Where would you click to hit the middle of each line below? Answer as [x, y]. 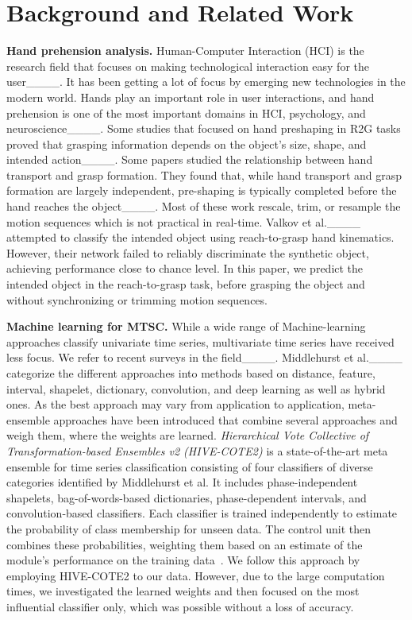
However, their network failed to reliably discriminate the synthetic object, [188, 252]
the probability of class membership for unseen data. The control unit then [189, 528]
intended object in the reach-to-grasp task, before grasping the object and [186, 284]
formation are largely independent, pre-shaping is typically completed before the [202, 190]
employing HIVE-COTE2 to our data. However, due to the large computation [196, 575]
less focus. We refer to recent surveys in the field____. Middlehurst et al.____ [204, 357]
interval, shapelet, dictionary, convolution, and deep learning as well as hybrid [196, 388]
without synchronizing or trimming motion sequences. [137, 299]
